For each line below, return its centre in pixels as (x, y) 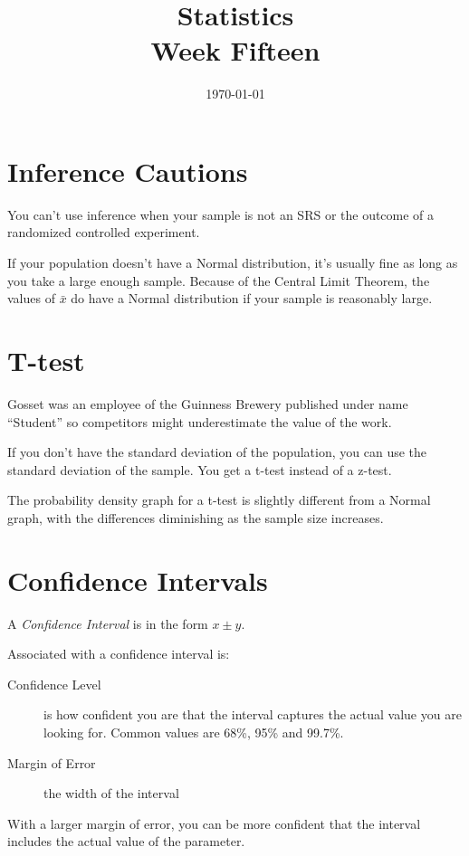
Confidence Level (54, 684)
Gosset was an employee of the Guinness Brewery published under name (208, 403)
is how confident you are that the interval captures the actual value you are (253, 714)
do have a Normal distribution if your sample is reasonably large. (252, 298)
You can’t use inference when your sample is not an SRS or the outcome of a (221, 214)
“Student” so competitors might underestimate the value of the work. (200, 421)
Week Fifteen (235, 50)
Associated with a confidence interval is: (119, 654)
